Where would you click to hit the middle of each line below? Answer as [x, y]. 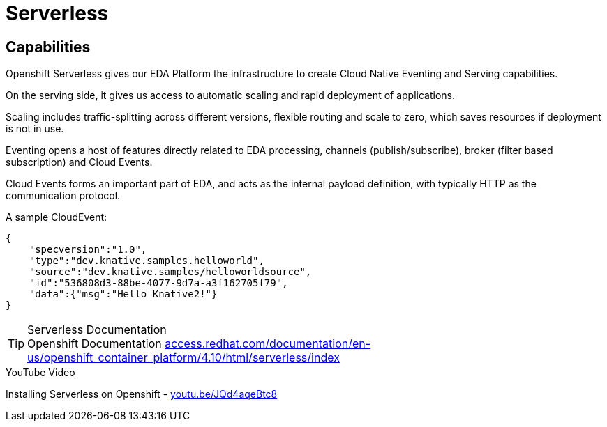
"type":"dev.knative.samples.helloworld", [147, 261]
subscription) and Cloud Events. [79, 162]
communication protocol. [63, 196]
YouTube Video [40, 373]
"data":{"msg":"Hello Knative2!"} [123, 294]
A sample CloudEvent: [57, 217]
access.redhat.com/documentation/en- [268, 344]
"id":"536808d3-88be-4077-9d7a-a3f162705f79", [158, 283]
